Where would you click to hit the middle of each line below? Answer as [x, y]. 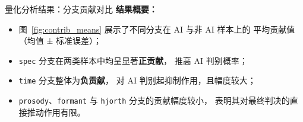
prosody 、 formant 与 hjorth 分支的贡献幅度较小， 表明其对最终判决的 [154, 100]
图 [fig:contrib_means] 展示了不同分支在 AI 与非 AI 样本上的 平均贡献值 [157, 29]
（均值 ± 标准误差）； [60, 41]
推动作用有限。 [56, 112]
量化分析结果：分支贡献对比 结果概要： [81, 9]
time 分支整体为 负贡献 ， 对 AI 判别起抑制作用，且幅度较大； [137, 80]
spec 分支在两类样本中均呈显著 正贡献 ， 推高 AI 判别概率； [133, 60]
